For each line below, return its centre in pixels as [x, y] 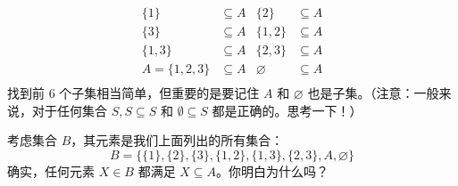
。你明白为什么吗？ [273, 170]
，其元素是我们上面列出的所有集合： [177, 140]
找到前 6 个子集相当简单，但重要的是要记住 [133, 93]
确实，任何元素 [51, 170]
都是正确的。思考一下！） [287, 110]
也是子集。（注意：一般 [373, 93]
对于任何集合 [69, 110]
